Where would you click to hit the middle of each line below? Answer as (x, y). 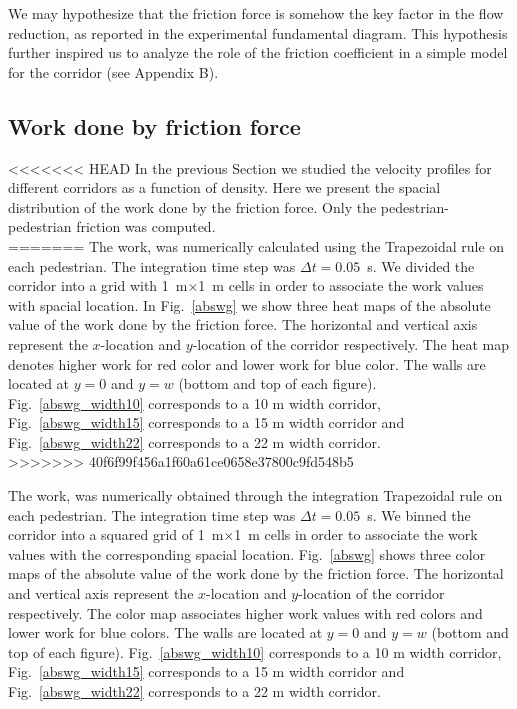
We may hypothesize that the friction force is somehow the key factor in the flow (256, 13)
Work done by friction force (154, 125)
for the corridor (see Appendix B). (113, 71)
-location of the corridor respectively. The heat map (351, 343)
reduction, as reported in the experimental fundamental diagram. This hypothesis (258, 32)
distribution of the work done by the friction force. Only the (192, 206)
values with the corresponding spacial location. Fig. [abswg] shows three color (247, 553)
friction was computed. (146, 226)
